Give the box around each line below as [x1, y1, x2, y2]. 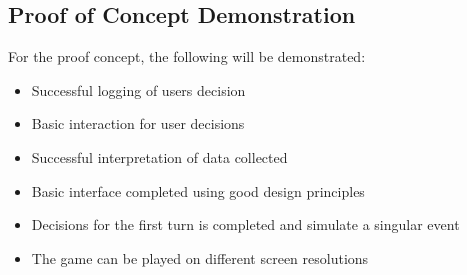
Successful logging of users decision [31, 79, 246, 100]
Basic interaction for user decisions [31, 113, 245, 134]
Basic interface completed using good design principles [31, 180, 365, 201]
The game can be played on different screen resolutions [31, 247, 369, 268]
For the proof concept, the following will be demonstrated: [8, 46, 366, 67]
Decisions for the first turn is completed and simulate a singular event [31, 214, 460, 235]
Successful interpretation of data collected [31, 146, 288, 167]
